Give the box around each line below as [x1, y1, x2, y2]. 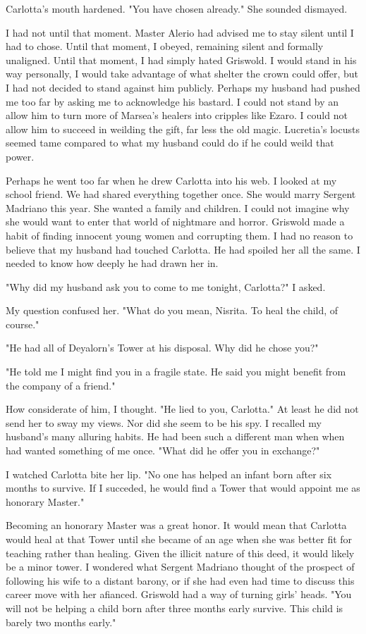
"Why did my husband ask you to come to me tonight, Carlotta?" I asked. [6, 279, 326, 294]
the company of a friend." [6, 378, 116, 392]
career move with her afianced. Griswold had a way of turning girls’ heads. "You [6, 587, 352, 602]
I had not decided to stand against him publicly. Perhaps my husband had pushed [6, 80, 360, 94]
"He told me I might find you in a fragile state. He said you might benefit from [6, 364, 346, 379]
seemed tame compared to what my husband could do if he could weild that [6, 135, 334, 150]
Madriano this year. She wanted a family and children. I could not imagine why [6, 200, 350, 215]
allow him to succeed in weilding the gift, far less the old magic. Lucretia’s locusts [6, 121, 360, 136]
